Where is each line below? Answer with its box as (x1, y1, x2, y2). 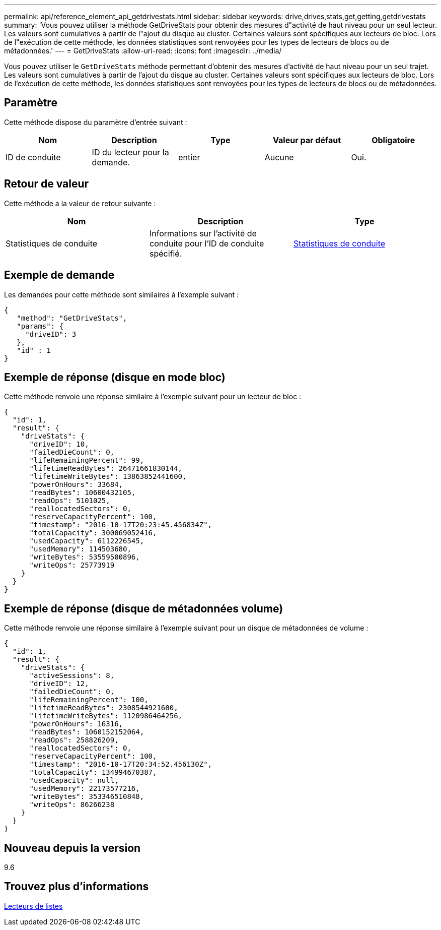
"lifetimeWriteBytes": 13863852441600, (29, 472, 187, 481)
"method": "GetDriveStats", (17, 314, 127, 322)
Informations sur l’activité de (149, 228, 257, 238)
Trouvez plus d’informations (4, 880, 149, 893)
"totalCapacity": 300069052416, (29, 529, 157, 537)
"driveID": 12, (29, 679, 89, 688)
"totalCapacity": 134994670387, (29, 768, 157, 777)
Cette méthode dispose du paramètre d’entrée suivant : (4, 117, 187, 127)
